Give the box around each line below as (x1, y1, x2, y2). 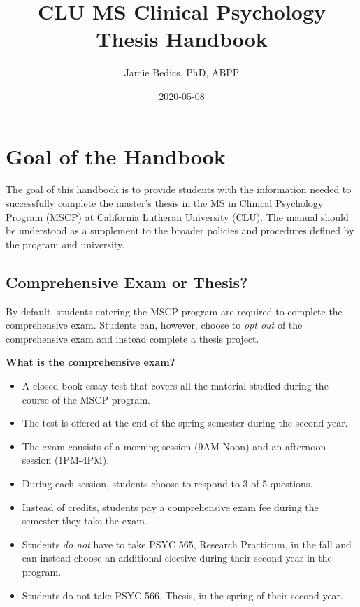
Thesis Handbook (96, 24, 268, 53)
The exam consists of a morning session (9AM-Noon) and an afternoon (22, 438, 326, 453)
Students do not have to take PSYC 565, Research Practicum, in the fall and (22, 536, 352, 551)
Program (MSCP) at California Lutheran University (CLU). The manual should (6, 209, 349, 224)
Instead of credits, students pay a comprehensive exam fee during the (22, 499, 319, 514)
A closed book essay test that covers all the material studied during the (22, 378, 329, 392)
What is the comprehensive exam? (6, 355, 175, 369)
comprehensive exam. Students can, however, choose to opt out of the (6, 317, 303, 332)
